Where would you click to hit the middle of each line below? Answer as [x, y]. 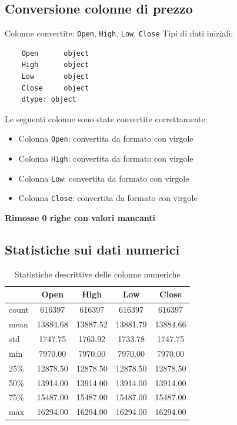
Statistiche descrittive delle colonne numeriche [97, 274]
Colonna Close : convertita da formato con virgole [108, 198]
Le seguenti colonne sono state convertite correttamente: [106, 118]
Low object [55, 77]
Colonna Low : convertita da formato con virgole [104, 178]
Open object [55, 53]
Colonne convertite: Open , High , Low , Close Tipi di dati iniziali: [119, 33]
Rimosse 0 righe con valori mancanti [80, 218]
